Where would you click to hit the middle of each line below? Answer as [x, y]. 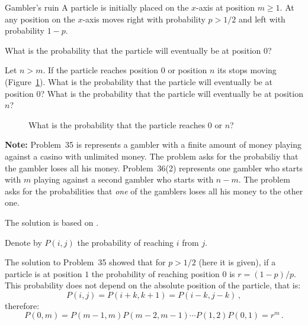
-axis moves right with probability [144, 19]
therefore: [22, 305]
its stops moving [247, 70]
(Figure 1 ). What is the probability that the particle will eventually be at [139, 81]
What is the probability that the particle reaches [117, 124]
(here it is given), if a [237, 262]
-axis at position [225, 7]
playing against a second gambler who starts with [123, 179]
